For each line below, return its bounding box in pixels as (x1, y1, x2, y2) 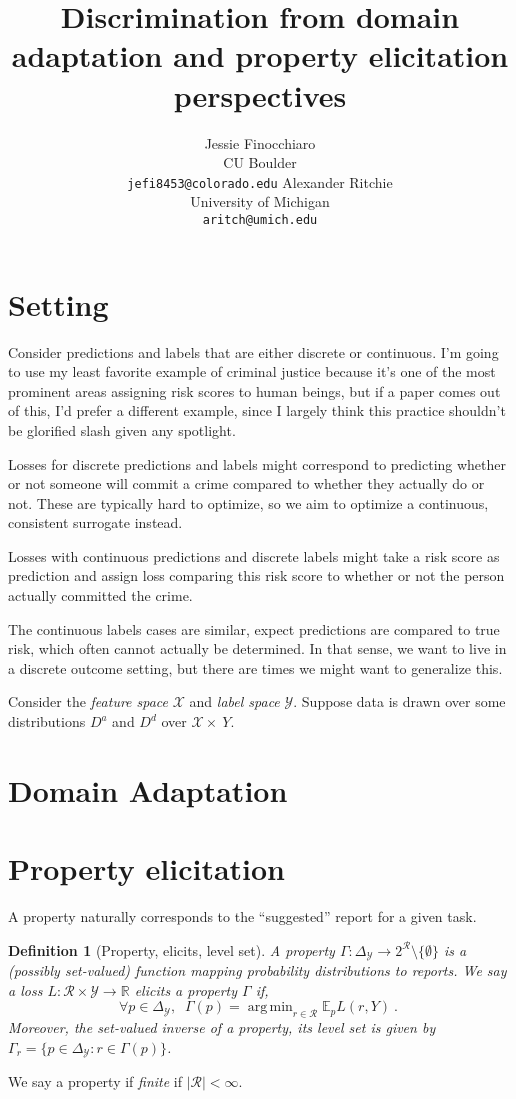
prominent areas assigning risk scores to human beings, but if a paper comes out (8, 380, 501, 401)
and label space (189, 691, 280, 712)
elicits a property (134, 979, 238, 1000)
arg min (247, 1000, 293, 1015)
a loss (8, 979, 43, 1000)
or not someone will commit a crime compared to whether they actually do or (8, 473, 485, 494)
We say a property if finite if (8, 1071, 183, 1092)
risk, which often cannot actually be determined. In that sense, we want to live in (8, 638, 507, 659)
